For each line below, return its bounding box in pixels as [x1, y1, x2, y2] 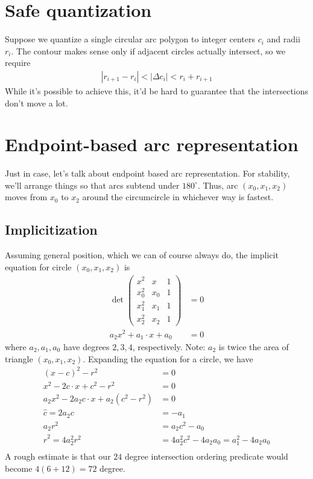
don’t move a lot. [5, 96, 68, 109]
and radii [267, 33, 300, 45]
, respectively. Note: [132, 340, 206, 353]
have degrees [63, 340, 110, 353]
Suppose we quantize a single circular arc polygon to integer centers [5, 33, 255, 45]
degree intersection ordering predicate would [124, 450, 288, 463]
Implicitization [5, 220, 98, 239]
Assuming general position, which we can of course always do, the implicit [5, 249, 279, 261]
